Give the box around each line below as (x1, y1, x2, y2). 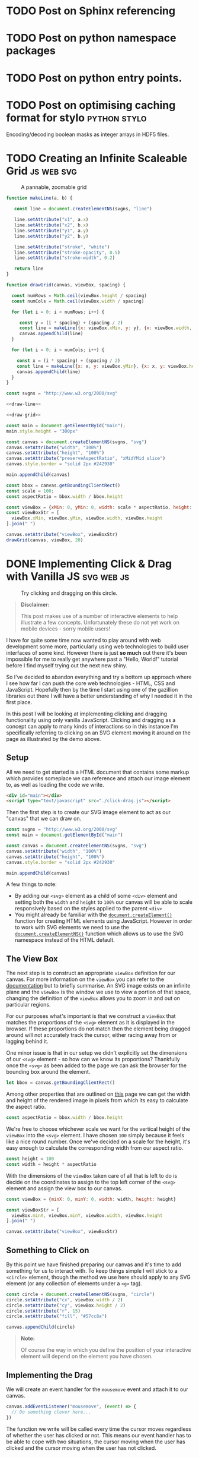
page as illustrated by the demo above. (6, 735, 101, 742)
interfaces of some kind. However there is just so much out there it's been (6, 649, 188, 656)
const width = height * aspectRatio (6, 1161, 97, 1167)
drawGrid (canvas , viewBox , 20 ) (6, 537, 84, 543)
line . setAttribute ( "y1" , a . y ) (14, 228, 89, 234)
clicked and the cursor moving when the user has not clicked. (6, 1444, 157, 1451)
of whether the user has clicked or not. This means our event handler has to (6, 1431, 191, 1439)
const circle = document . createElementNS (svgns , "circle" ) (6, 1291, 155, 1297)
